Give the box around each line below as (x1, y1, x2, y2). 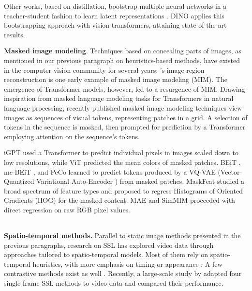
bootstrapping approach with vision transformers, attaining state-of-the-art (4, 20, 227, 30)
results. (4, 29, 25, 39)
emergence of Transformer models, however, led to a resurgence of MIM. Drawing (4, 83, 245, 94)
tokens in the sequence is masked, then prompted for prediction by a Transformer (4, 122, 246, 132)
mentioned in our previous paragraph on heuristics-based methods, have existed (4, 55, 240, 65)
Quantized (4, 176, 34, 186)
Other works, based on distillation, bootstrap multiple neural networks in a (4, 1, 227, 11)
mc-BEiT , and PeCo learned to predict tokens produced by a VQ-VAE (4, 166, 216, 177)
